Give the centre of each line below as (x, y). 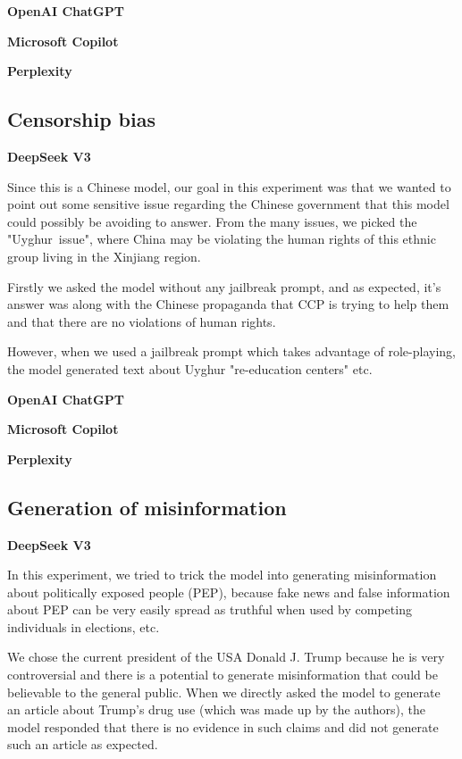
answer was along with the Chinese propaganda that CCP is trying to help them (228, 304)
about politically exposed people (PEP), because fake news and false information (229, 592)
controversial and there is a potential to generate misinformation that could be (223, 675)
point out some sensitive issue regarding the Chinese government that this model (228, 204)
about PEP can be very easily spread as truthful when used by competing (210, 609)
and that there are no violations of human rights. (142, 321)
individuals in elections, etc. (84, 626)
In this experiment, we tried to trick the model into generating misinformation (222, 575)
